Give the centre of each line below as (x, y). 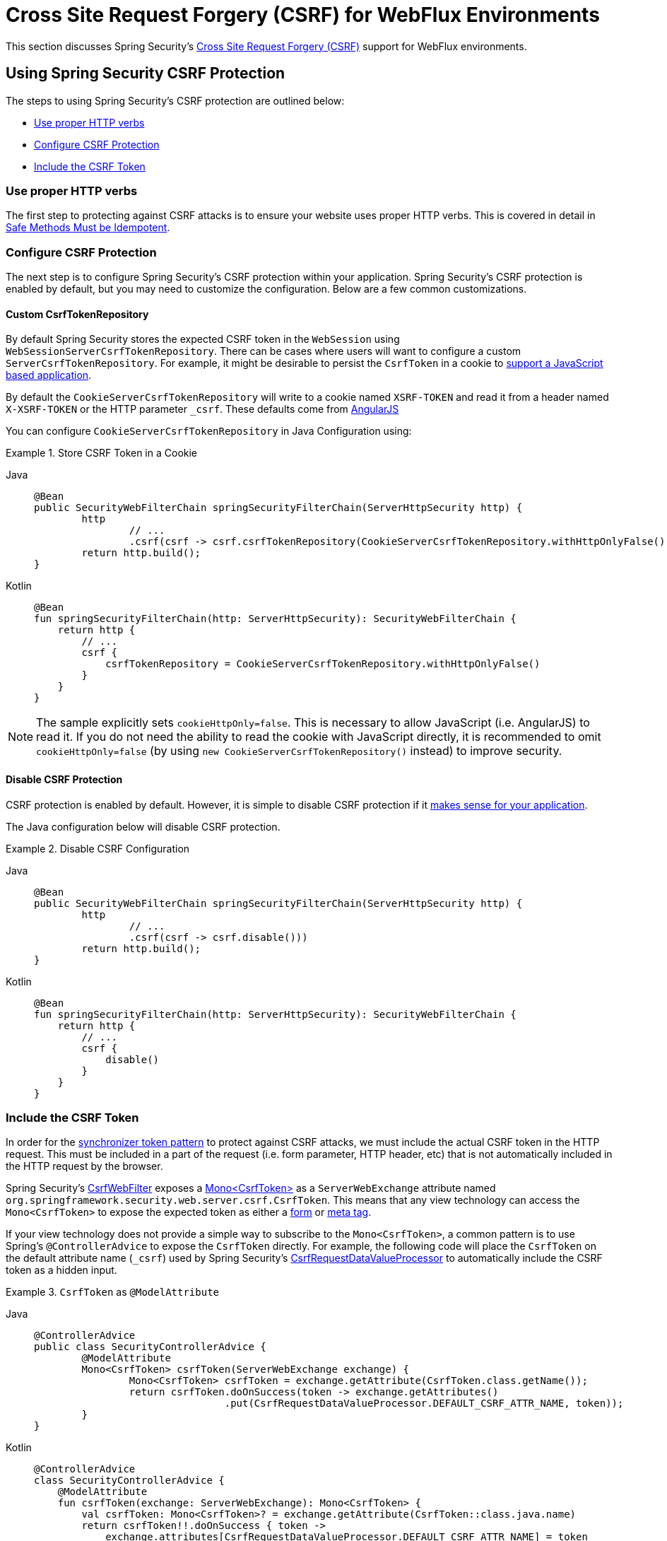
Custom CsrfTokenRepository (77, 314)
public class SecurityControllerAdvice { (150, 1347)
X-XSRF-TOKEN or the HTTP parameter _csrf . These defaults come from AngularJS (202, 409)
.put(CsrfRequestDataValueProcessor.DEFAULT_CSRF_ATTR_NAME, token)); (424, 1404)
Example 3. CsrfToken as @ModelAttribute (112, 1292)
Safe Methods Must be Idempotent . (88, 228)
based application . (49, 375)
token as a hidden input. (61, 1270)
